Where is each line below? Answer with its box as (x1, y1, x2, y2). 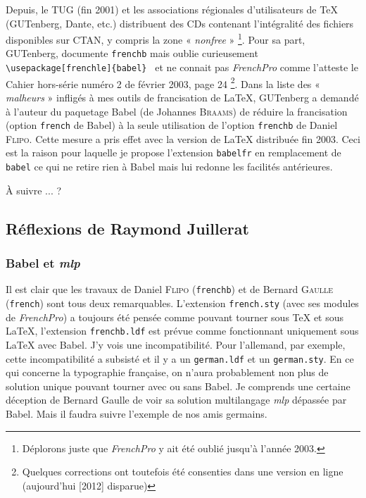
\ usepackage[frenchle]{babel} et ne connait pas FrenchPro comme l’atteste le (6, 60, 358, 75)
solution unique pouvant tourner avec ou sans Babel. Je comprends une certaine (6, 378, 351, 393)
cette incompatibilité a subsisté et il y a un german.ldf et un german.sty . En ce (6, 351, 354, 366)
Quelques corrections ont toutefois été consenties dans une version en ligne (22, 464, 343, 479)
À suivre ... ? (6, 182, 62, 197)
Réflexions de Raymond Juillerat (6, 217, 249, 239)
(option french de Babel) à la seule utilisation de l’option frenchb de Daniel (6, 118, 338, 132)
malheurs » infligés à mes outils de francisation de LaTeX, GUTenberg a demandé (6, 90, 359, 104)
